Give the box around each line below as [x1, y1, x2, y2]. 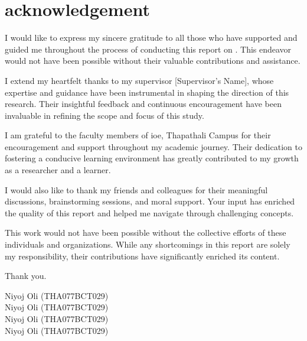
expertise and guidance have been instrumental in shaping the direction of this [5, 86, 289, 98]
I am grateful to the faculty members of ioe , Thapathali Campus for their [5, 129, 271, 141]
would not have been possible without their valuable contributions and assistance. [5, 54, 301, 67]
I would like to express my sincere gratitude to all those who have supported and [5, 31, 298, 44]
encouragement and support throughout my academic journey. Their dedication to [5, 140, 302, 152]
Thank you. [5, 269, 47, 282]
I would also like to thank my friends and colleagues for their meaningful [5, 183, 268, 196]
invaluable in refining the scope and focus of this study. [5, 109, 204, 121]
